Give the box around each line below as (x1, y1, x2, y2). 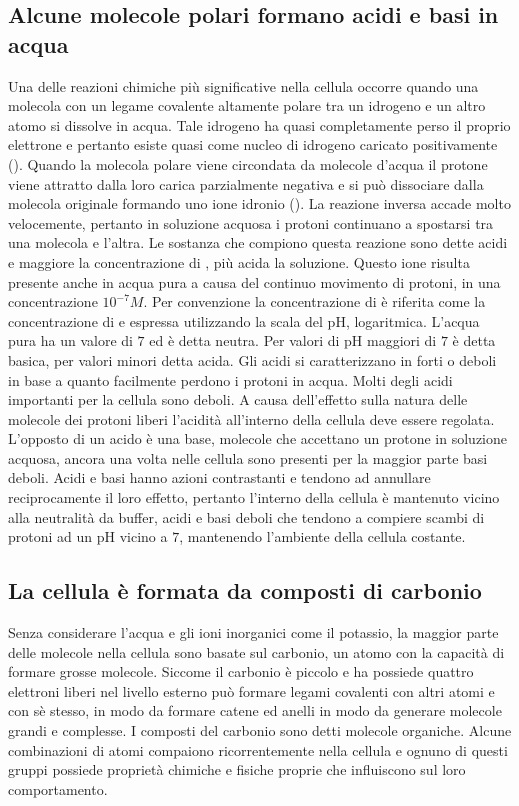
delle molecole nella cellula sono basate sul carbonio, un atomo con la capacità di (8, 641, 505, 662)
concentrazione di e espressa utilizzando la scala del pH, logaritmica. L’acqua (8, 310, 480, 331)
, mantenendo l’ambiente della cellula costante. (179, 526, 466, 547)
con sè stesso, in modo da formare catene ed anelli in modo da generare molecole (8, 700, 502, 721)
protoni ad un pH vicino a (8, 526, 168, 547)
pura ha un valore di (8, 330, 133, 351)
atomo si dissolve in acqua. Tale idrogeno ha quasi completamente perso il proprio (8, 114, 511, 135)
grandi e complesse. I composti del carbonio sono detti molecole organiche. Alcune (8, 720, 512, 741)
